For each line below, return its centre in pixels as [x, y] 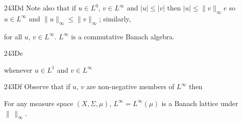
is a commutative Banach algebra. [123, 36]
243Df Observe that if [37, 86]
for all [13, 36]
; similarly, [115, 18]
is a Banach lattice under [200, 103]
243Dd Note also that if [40, 7]
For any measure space [39, 103]
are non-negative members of [130, 86]
